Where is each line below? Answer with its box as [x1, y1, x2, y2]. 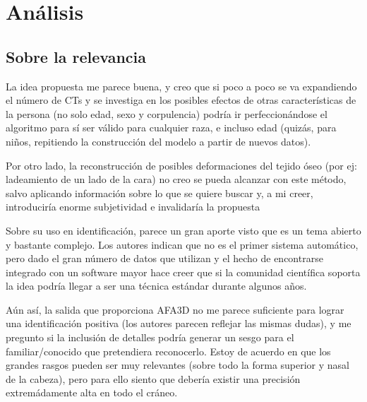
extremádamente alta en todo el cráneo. [6, 385, 178, 400]
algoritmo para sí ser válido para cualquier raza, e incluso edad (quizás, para [6, 120, 337, 135]
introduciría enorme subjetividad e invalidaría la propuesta [6, 199, 260, 214]
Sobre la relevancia [6, 45, 146, 67]
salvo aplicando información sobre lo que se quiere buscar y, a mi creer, [6, 185, 313, 200]
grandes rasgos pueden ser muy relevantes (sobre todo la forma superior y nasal [6, 357, 350, 372]
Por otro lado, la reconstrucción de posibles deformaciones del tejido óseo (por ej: [6, 158, 357, 172]
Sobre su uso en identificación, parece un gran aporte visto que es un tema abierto [6, 223, 361, 237]
